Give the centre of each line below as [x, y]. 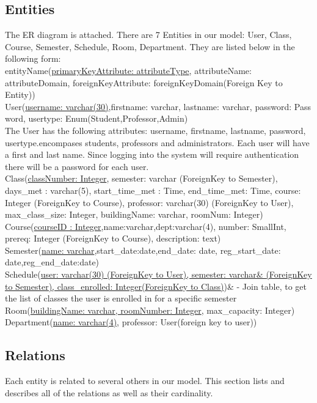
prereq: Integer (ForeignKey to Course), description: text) [113, 238]
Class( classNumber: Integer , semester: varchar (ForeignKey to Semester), [141, 178]
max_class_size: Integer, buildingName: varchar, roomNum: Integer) [134, 214]
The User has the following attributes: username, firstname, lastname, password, [155, 130]
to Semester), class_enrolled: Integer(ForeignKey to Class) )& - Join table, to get [156, 286]
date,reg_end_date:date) [52, 262]
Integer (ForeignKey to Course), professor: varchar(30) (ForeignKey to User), [149, 202]
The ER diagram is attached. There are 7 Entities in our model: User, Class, [148, 35]
